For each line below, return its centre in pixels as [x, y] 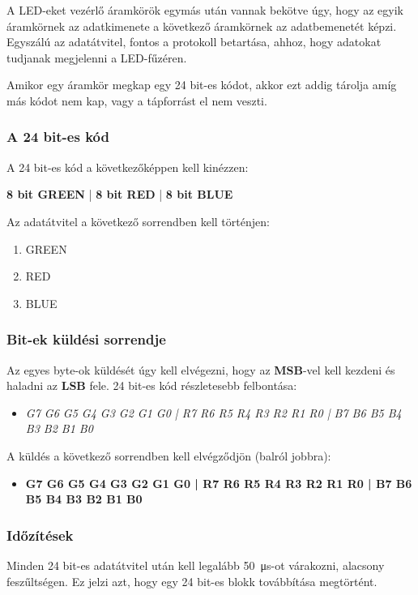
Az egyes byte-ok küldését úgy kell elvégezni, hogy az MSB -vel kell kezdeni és [201, 369]
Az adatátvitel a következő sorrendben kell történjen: [138, 221]
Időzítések [40, 535]
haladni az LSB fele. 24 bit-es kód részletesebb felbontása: [152, 385]
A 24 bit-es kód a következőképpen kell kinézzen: [128, 167]
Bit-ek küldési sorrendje [86, 339]
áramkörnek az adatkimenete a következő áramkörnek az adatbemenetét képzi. [202, 26]
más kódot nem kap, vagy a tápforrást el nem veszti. [137, 100]
